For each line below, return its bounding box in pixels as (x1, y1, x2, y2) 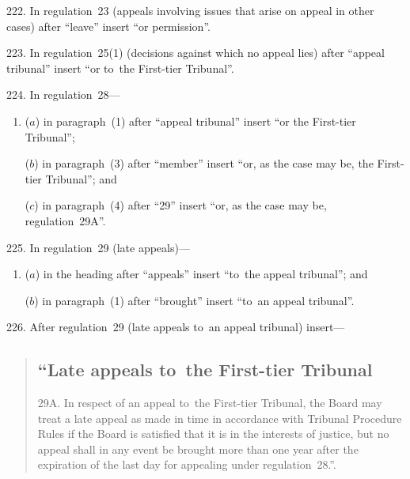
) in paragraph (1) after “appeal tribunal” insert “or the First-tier (35, 112, 356, 129)
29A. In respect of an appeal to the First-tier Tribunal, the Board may (37, 394, 382, 411)
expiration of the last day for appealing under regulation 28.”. (37, 456, 336, 473)
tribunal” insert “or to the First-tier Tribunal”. (6, 59, 234, 76)
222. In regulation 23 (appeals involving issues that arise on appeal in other (6, 2, 374, 18)
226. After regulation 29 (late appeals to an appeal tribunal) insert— (6, 319, 345, 335)
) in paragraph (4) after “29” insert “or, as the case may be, (34, 197, 327, 213)
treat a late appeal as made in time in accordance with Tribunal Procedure (37, 409, 402, 426)
